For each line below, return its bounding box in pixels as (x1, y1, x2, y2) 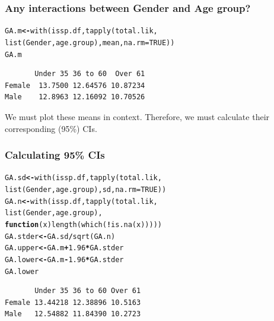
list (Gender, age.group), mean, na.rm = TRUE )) (5, 38, 175, 47)
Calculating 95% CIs (5, 147, 105, 162)
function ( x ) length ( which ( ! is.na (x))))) (5, 221, 162, 229)
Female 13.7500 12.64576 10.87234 (5, 81, 145, 90)
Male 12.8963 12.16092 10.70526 (5, 93, 145, 102)
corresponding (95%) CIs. (5, 122, 97, 134)
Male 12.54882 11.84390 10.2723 (5, 310, 141, 319)
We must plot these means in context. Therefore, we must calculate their (5, 110, 270, 122)
